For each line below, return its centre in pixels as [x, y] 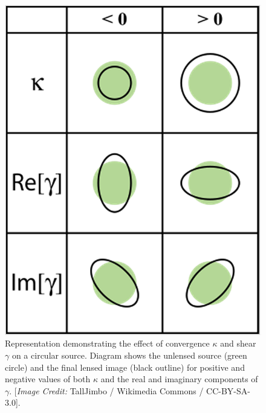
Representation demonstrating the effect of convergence [107, 343]
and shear [238, 343]
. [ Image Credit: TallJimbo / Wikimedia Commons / [106, 390]
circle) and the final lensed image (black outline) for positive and [125, 367]
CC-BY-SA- [228, 390]
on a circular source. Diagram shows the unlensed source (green [129, 355]
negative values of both [48, 379]
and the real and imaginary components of [179, 379]
